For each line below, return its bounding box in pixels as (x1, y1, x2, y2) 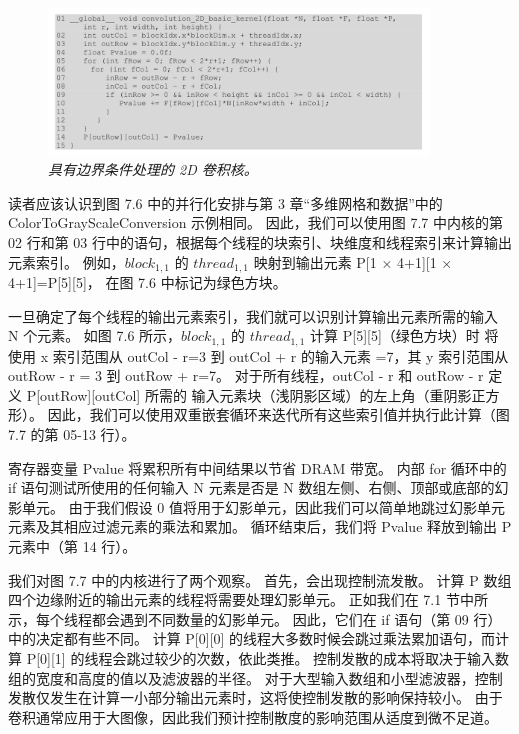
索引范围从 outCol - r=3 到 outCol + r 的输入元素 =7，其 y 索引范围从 (52, 345, 509, 366)
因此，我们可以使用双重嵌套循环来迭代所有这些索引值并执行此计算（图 (47, 404, 510, 425)
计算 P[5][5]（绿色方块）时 (310, 325, 480, 346)
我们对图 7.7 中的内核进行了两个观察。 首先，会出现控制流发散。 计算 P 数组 (8, 569, 512, 590)
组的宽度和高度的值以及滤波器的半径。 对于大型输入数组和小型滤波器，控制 (8, 667, 503, 688)
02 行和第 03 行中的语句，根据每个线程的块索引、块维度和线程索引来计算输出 (8, 231, 512, 252)
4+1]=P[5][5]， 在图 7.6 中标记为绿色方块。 (8, 271, 287, 292)
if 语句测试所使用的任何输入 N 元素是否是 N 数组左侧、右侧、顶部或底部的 (8, 477, 495, 498)
